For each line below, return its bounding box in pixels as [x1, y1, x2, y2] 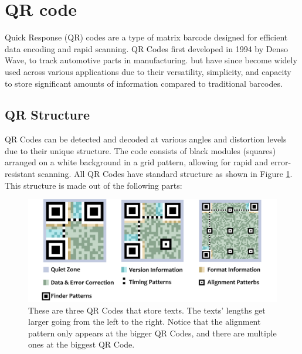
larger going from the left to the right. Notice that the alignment [28, 315, 261, 328]
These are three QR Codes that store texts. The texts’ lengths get [28, 304, 266, 316]
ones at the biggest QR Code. [28, 338, 135, 350]
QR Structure [5, 105, 90, 124]
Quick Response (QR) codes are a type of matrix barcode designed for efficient [5, 31, 288, 43]
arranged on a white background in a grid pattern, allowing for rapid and [5, 156, 269, 168]
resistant [5, 168, 35, 180]
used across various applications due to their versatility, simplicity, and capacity [5, 65, 291, 77]
